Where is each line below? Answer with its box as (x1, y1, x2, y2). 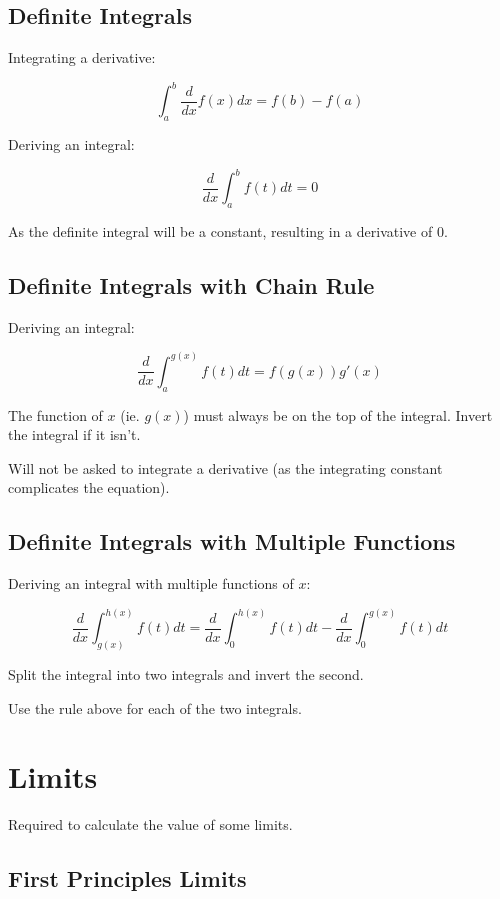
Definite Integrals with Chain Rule (8, 269, 375, 300)
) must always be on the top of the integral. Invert (183, 404, 493, 425)
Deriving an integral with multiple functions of (8, 573, 294, 594)
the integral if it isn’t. (8, 424, 141, 445)
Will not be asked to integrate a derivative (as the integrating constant (8, 457, 443, 478)
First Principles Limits (8, 863, 247, 894)
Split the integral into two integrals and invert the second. (8, 664, 364, 685)
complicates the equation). (8, 477, 170, 498)
